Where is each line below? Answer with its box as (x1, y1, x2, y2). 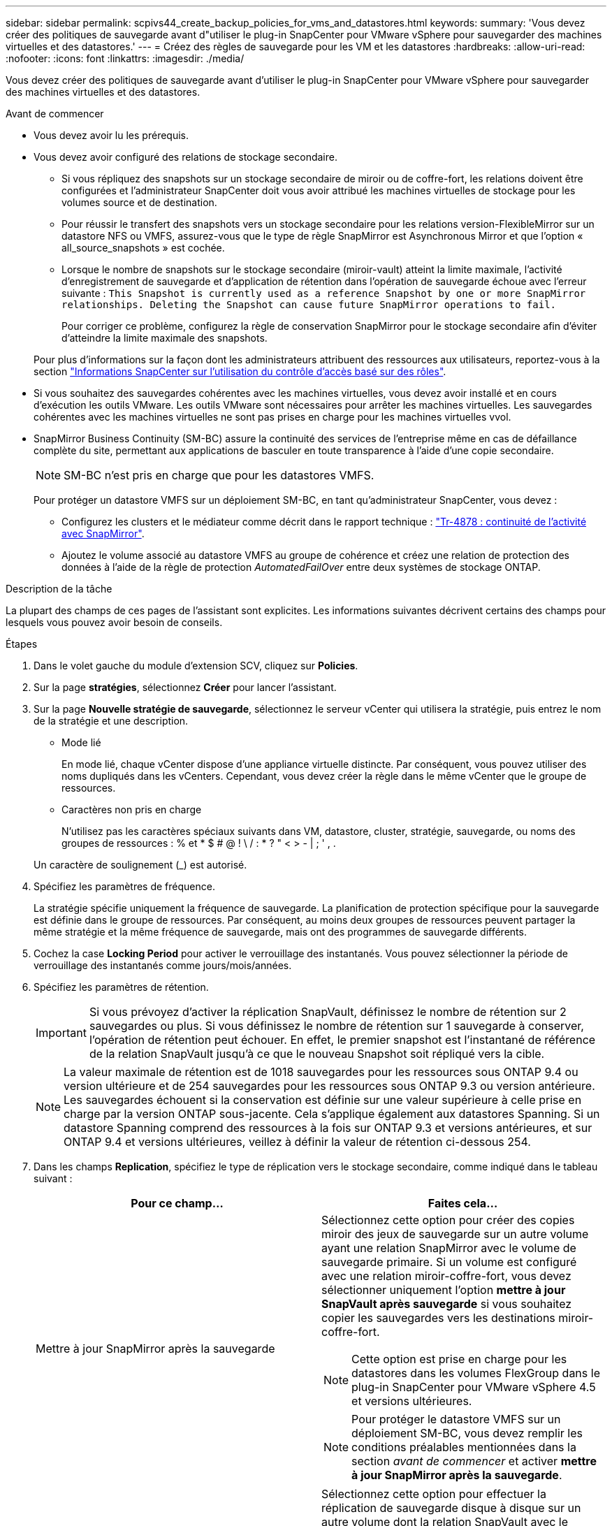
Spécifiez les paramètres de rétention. (34, 981, 209, 993)
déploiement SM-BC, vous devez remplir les (351, 1426, 583, 1440)
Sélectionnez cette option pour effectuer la (321, 1487, 546, 1501)
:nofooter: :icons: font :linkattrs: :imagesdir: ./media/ (6, 52, 245, 64)
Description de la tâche (6, 583, 112, 595)
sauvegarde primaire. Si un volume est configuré (321, 1255, 577, 1269)
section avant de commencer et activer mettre (351, 1454, 597, 1468)
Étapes (6, 638, 38, 650)
